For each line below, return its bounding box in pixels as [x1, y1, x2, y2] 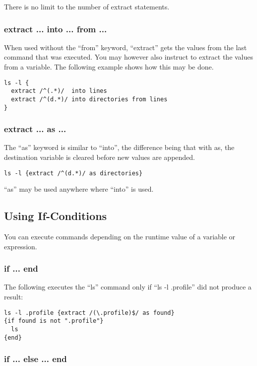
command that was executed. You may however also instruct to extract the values [4, 52, 254, 62]
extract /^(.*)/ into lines [11, 87, 107, 95]
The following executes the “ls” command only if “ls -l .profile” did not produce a [4, 282, 252, 292]
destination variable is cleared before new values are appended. [4, 152, 195, 162]
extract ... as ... [4, 123, 66, 135]
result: [4, 292, 23, 302]
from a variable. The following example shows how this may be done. [4, 62, 214, 72]
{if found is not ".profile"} [4, 317, 104, 325]
